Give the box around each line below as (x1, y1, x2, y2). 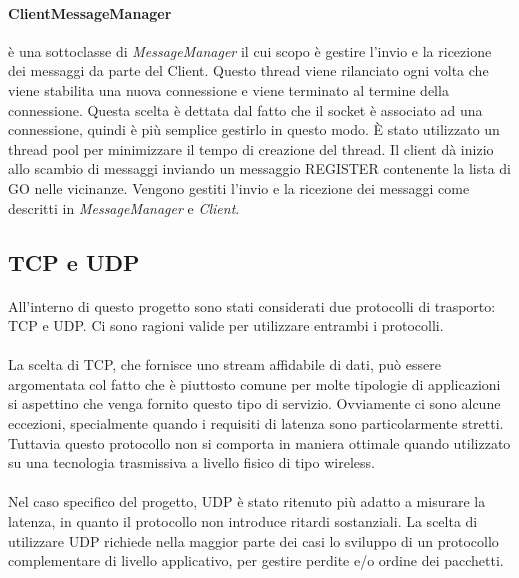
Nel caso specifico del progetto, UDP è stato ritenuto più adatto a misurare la (8, 491, 486, 512)
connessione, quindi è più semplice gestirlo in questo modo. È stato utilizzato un (8, 119, 500, 140)
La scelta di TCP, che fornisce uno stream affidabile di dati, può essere (8, 354, 441, 375)
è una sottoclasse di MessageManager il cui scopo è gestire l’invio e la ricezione (8, 40, 492, 61)
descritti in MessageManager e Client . (8, 197, 240, 218)
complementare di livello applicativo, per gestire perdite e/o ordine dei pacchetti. (8, 550, 504, 571)
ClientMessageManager (8, 2, 172, 23)
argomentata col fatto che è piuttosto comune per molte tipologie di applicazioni (8, 373, 501, 394)
